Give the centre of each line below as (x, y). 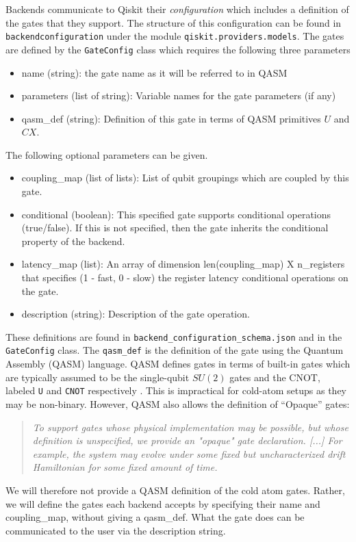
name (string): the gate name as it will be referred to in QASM (154, 72)
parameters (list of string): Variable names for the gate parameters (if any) (179, 95)
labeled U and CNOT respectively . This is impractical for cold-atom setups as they (176, 390)
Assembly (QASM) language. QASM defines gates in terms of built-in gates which (178, 364)
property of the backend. (73, 241)
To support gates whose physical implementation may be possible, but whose (190, 427)
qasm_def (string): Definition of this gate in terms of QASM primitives (171, 118)
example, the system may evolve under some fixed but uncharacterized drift (189, 453)
